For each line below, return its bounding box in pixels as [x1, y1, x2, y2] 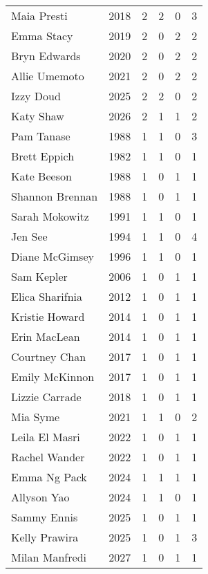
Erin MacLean [11, 328, 80, 344]
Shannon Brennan [11, 188, 98, 204]
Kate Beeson [11, 168, 72, 184]
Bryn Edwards [11, 48, 81, 64]
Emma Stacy [11, 28, 73, 44]
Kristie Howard [11, 308, 85, 324]
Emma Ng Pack [11, 469, 87, 485]
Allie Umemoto [11, 68, 84, 84]
